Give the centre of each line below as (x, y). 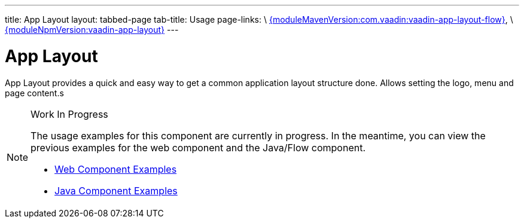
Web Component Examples (116, 169)
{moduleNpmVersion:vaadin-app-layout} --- (92, 30)
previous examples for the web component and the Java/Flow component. (198, 147)
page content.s (34, 93)
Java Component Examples (116, 190)
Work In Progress (69, 114)
